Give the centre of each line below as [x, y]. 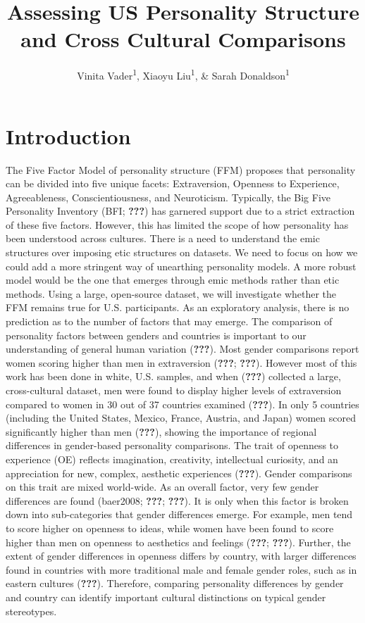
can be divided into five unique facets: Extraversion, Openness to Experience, [173, 183]
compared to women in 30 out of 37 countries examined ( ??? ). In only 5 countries [182, 404]
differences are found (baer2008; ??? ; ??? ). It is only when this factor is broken [177, 500]
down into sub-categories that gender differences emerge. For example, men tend [179, 514]
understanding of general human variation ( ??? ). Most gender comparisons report [182, 349]
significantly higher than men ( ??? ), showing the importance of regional [161, 431]
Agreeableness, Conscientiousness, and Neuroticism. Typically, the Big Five [168, 197]
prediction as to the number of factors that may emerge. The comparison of [169, 321]
